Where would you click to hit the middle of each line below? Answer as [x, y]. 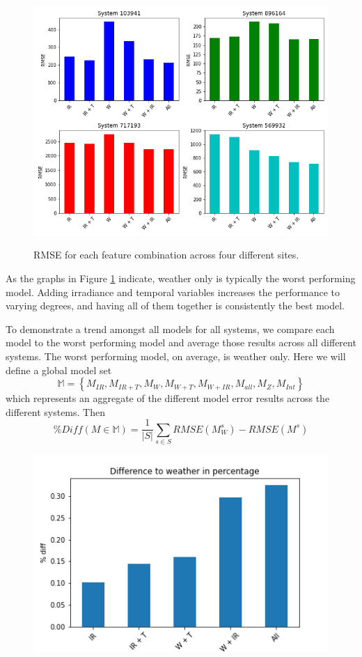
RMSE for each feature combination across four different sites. [166, 255]
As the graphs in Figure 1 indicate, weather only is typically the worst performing [181, 278]
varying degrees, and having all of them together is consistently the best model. [175, 306]
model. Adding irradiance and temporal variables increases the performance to [173, 292]
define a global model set [59, 370]
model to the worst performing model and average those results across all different [181, 342]
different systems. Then [55, 411]
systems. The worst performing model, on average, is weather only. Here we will [176, 356]
